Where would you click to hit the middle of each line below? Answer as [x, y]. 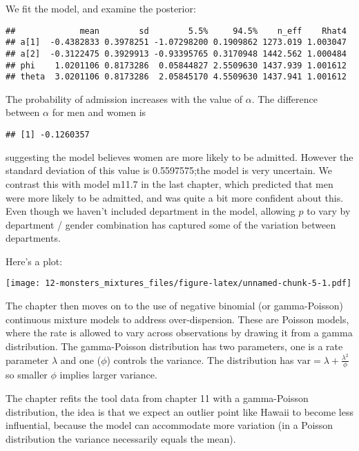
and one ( [81, 359]
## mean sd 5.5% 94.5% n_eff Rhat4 [176, 31]
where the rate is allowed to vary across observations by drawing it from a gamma [179, 333]
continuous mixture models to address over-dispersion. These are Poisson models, [177, 319]
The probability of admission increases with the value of [124, 98]
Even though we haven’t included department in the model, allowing [151, 211]
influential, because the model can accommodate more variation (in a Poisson [169, 425]
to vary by [329, 211]
